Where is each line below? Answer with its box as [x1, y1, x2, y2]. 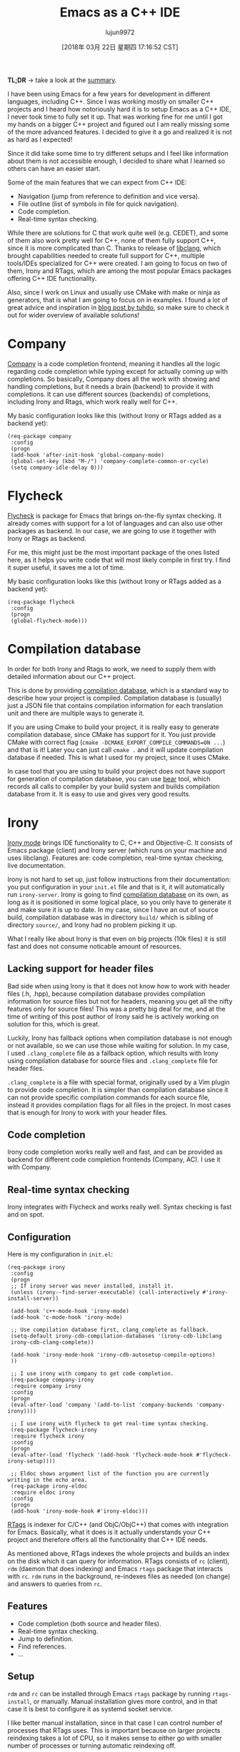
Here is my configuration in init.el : [7, 1249, 113, 1258]
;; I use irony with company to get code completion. [10, 1370, 174, 1377]
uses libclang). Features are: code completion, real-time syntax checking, [7, 853, 224, 862]
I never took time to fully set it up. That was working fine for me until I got [7, 112, 223, 121]
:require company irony [10, 1382, 81, 1390]
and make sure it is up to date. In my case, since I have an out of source [7, 905, 219, 914]
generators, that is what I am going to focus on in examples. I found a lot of [7, 295, 229, 304]
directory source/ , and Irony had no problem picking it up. [7, 920, 177, 929]
